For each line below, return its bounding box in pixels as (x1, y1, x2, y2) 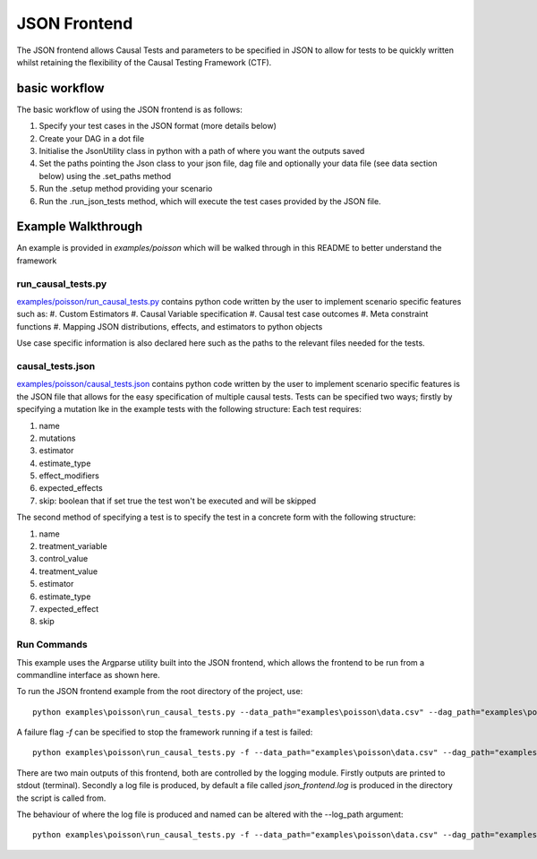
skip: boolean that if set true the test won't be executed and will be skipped (38, 495, 317, 506)
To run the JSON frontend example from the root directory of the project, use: (16, 686, 303, 697)
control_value (38, 554, 89, 564)
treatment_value (38, 565, 98, 577)
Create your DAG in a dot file (38, 133, 145, 143)
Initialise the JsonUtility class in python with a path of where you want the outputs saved (38, 146, 365, 157)
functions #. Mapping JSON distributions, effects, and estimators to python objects (16, 321, 323, 331)
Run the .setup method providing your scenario (38, 184, 213, 194)
